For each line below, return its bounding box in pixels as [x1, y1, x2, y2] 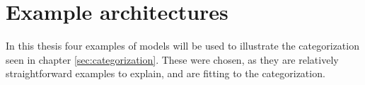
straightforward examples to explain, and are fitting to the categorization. [6, 66, 325, 81]
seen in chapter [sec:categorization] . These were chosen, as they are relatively [6, 52, 339, 67]
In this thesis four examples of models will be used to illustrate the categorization [6, 38, 359, 53]
